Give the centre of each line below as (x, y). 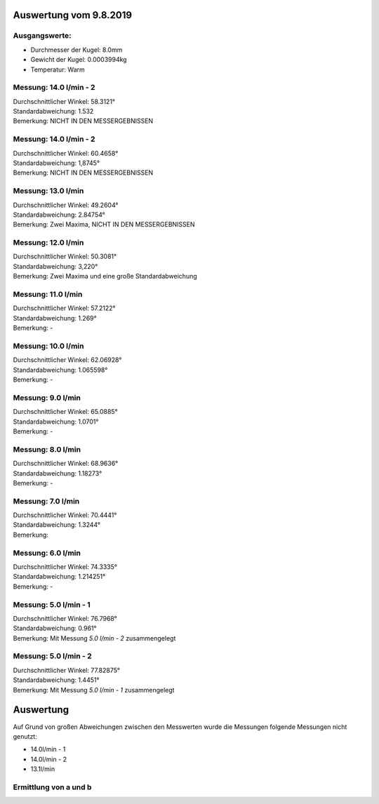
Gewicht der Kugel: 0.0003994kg (79, 60)
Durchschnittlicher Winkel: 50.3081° (65, 257)
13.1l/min (43, 769)
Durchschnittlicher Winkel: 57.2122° (64, 308)
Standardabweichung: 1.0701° (56, 422)
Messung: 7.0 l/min (46, 501)
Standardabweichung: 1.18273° (58, 473)
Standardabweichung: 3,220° (55, 266)
